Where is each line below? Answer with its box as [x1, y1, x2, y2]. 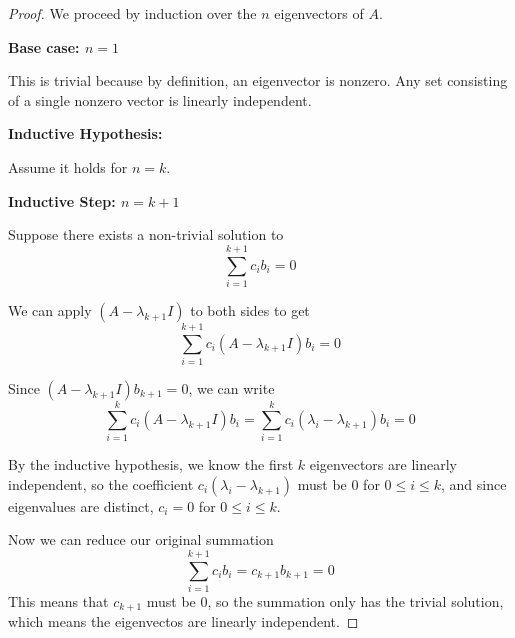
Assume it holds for [8, 156, 128, 177]
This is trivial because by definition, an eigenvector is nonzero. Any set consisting [8, 70, 508, 91]
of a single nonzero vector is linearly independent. [8, 89, 312, 110]
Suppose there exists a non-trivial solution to [8, 224, 284, 245]
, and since [441, 473, 507, 494]
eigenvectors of [274, 3, 364, 23]
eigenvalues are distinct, [8, 495, 154, 516]
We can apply [8, 299, 92, 320]
